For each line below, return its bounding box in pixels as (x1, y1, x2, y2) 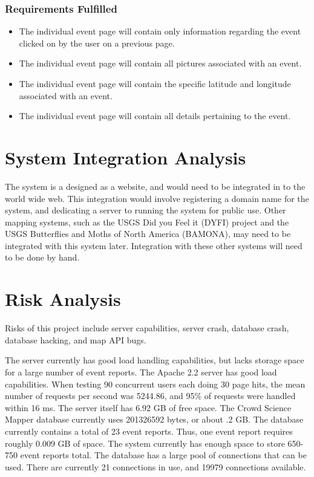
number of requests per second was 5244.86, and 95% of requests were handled (5, 389, 296, 402)
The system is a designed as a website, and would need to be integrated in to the (5, 180, 306, 192)
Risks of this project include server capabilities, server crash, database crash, (5, 322, 289, 334)
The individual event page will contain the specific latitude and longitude (19, 77, 291, 89)
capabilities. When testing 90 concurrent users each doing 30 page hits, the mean (5, 377, 306, 390)
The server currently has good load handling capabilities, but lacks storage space (5, 354, 304, 366)
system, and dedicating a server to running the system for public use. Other (5, 204, 286, 216)
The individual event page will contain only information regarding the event (19, 25, 301, 37)
